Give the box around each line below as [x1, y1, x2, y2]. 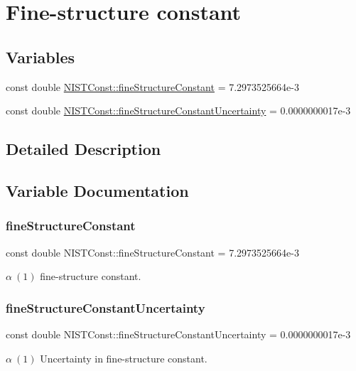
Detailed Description [6, 138, 161, 160]
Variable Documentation [6, 179, 189, 201]
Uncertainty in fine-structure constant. [40, 350, 207, 365]
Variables [6, 45, 75, 68]
